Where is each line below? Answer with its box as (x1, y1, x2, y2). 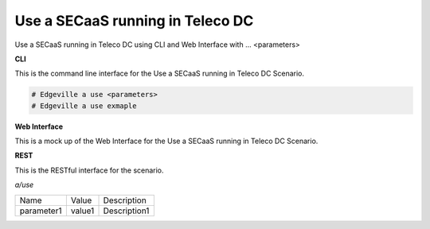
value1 (70, 205, 95, 216)
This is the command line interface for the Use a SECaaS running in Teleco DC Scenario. (14, 68, 305, 79)
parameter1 (19, 205, 62, 216)
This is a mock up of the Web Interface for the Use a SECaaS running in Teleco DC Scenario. (14, 136, 319, 146)
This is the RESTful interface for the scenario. (14, 165, 164, 175)
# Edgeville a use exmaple (31, 101, 137, 111)
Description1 (103, 205, 150, 216)
